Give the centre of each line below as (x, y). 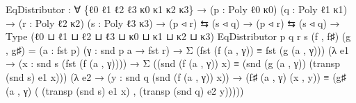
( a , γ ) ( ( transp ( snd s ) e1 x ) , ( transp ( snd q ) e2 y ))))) (125, 90)
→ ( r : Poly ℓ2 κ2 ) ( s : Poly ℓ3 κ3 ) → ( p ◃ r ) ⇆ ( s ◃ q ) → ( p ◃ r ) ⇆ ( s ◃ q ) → (173, 22)
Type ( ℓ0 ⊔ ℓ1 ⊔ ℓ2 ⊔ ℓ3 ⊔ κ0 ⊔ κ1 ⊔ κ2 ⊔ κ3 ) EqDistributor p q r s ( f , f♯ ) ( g (178, 36)
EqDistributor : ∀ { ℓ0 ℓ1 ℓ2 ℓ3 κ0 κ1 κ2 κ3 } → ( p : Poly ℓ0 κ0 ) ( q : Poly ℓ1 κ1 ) (177, 9)
